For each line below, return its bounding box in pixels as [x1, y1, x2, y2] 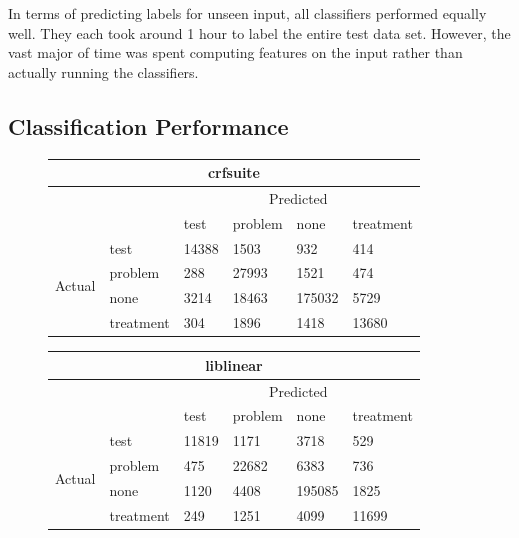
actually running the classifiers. [8, 61, 199, 82]
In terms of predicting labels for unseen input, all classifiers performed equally [8, 3, 487, 23]
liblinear [205, 354, 263, 375]
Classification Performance [8, 110, 289, 141]
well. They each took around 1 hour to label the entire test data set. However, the [8, 22, 511, 43]
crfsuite [207, 162, 260, 183]
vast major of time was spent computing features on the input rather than [8, 42, 463, 63]
